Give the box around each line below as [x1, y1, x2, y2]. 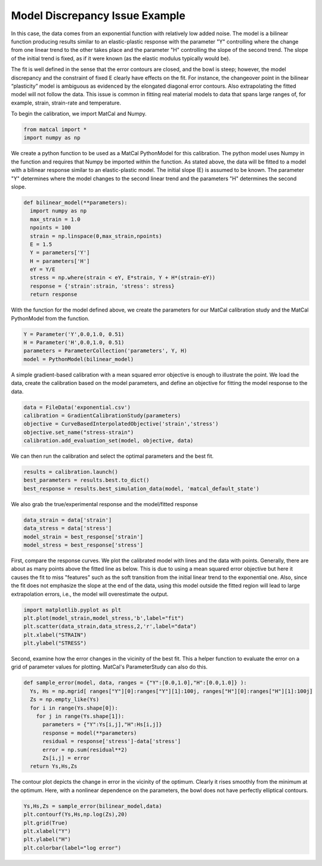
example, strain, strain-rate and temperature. [11, 99, 122, 106]
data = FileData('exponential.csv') [23, 403, 131, 411]
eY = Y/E [30, 266, 55, 273]
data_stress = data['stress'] [23, 525, 112, 532]
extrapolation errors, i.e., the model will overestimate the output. [11, 590, 169, 597]
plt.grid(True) [23, 819, 68, 826]
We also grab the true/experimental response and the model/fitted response [11, 500, 198, 507]
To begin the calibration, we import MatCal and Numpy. [11, 110, 147, 118]
